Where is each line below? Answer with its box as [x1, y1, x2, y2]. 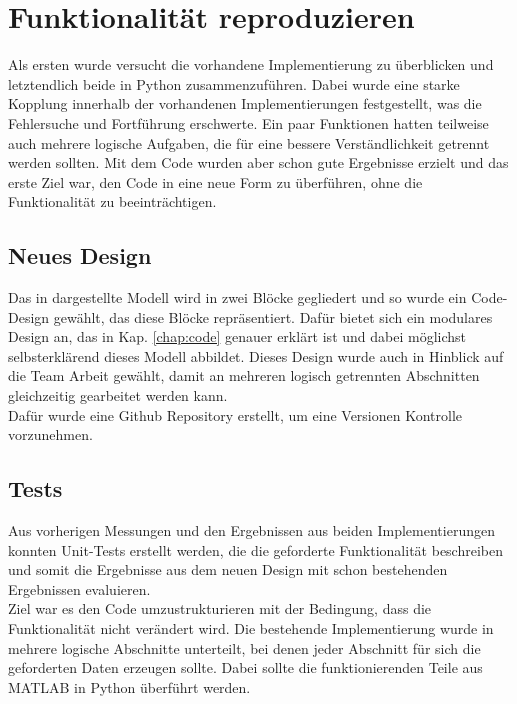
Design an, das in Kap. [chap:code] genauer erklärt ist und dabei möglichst [8, 326, 466, 347]
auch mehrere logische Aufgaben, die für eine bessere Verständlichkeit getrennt [8, 132, 490, 153]
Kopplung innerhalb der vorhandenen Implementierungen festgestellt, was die [8, 93, 482, 114]
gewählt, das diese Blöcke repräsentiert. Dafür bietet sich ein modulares [53, 306, 493, 327]
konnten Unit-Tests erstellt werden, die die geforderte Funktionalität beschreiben [8, 539, 503, 560]
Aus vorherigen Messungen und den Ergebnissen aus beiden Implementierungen [8, 520, 495, 541]
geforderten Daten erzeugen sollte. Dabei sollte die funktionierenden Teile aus [8, 657, 483, 678]
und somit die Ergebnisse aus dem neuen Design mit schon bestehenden [8, 559, 448, 580]
